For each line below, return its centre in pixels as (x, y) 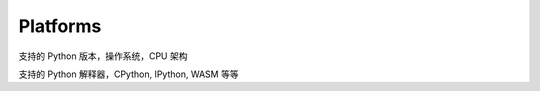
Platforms (60, 26)
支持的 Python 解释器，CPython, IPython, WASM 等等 (128, 74)
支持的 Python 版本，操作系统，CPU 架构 (103, 56)
